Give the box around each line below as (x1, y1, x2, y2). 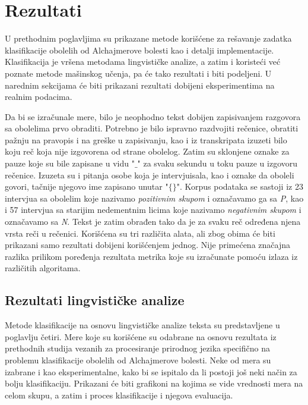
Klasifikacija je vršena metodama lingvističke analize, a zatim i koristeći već (5, 55, 281, 68)
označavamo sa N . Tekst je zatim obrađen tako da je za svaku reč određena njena (5, 215, 301, 228)
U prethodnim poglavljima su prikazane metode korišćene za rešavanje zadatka (5, 32, 292, 45)
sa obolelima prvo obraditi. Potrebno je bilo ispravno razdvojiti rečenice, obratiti (5, 122, 299, 134)
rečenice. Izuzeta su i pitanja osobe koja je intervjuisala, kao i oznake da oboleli (5, 168, 294, 181)
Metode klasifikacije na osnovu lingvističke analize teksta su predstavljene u (5, 319, 280, 331)
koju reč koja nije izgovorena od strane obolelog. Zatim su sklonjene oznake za (5, 145, 290, 158)
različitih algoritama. (5, 262, 81, 274)
